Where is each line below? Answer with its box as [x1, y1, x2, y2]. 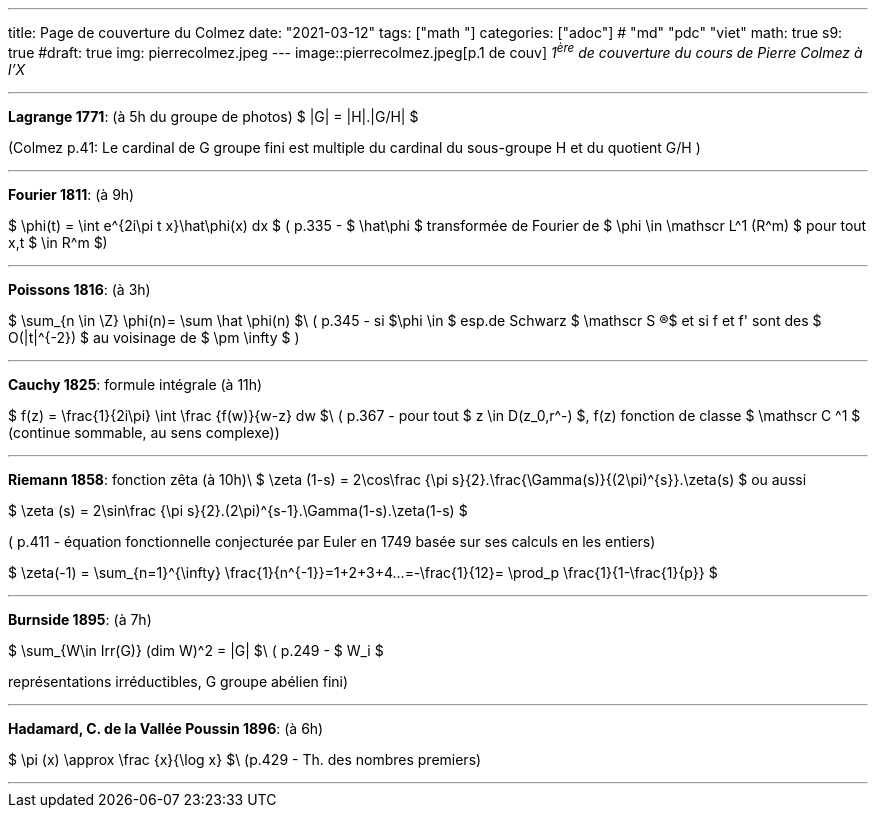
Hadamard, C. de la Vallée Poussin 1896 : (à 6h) [8, 719, 324, 737]
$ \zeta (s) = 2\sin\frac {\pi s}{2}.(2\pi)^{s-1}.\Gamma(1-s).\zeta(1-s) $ [8, 501, 468, 519]
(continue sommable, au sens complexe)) [8, 423, 280, 441]
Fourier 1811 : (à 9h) [8, 185, 135, 203]
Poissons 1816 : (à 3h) [8, 280, 151, 298]
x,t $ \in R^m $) [8, 233, 108, 251]
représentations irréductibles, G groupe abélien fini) [8, 672, 349, 690]
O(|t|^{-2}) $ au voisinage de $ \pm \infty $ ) [8, 328, 300, 346]
